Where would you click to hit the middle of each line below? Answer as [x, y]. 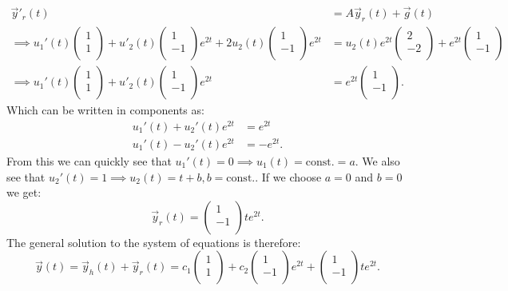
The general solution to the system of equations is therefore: [154, 242]
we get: [24, 192]
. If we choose [288, 176]
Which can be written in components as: [105, 110]
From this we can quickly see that [89, 160]
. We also [377, 160]
